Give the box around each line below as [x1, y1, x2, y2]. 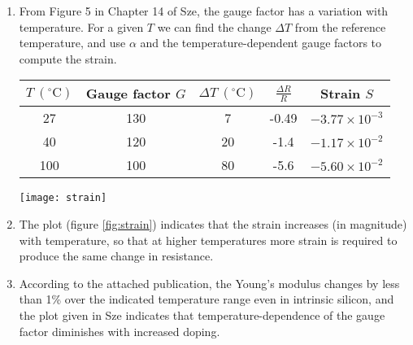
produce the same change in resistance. [19, 247, 214, 264]
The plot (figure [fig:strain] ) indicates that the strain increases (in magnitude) [19, 216, 407, 233]
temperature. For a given [19, 18, 144, 35]
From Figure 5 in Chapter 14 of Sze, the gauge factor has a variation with [19, 2, 389, 19]
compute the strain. [19, 50, 117, 67]
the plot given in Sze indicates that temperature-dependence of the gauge [19, 307, 385, 323]
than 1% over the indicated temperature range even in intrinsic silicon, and [19, 290, 394, 308]
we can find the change [157, 18, 272, 35]
